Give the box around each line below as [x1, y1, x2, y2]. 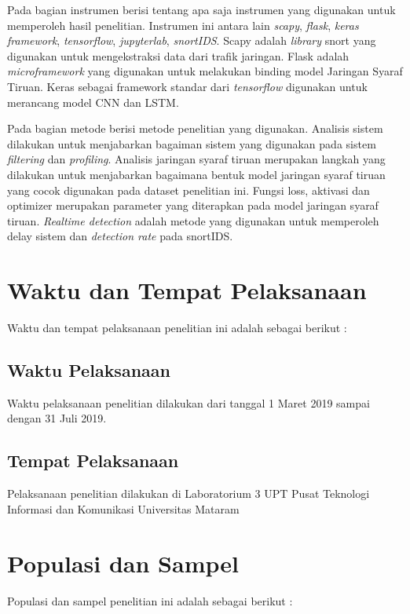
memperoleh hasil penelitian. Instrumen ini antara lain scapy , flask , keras [7, 16, 359, 33]
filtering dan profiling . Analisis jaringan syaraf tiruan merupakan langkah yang [7, 151, 386, 167]
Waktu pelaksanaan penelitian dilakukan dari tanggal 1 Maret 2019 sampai [7, 394, 370, 411]
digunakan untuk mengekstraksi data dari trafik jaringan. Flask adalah [7, 47, 350, 64]
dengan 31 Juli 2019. [7, 410, 107, 426]
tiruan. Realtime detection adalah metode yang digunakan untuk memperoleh [7, 212, 379, 228]
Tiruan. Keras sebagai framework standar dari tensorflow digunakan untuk [7, 78, 368, 94]
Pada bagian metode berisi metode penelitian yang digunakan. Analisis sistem [7, 120, 383, 137]
